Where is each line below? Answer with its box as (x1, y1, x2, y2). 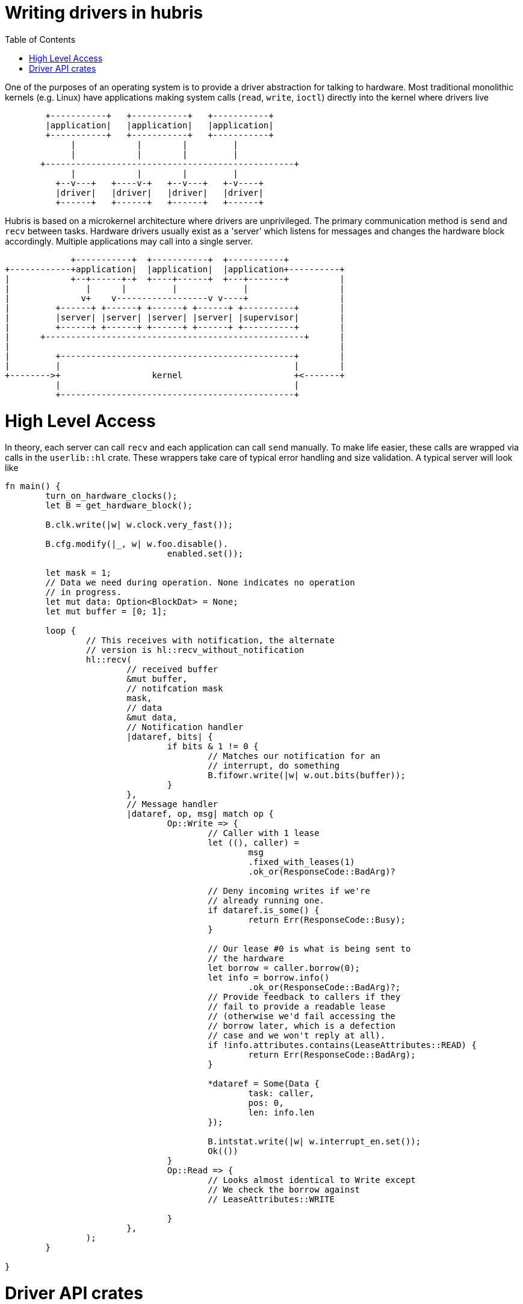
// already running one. (208, 896, 325, 906)
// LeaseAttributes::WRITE (208, 1194, 335, 1205)
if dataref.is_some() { (208, 905, 320, 916)
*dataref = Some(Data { (208, 1079, 320, 1089)
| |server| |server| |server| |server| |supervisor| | (5, 312, 345, 322)
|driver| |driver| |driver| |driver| (55, 187, 264, 198)
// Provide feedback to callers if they (208, 992, 401, 1002)
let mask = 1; (45, 568, 112, 578)
